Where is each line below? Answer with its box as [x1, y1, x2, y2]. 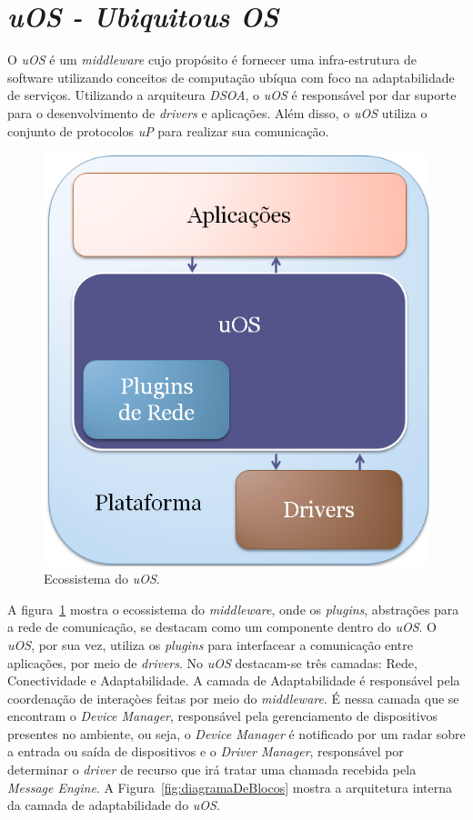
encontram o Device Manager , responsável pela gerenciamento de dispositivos [7, 706, 438, 725]
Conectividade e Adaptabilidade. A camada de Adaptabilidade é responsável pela [7, 671, 460, 690]
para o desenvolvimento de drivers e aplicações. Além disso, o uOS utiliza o [7, 103, 428, 122]
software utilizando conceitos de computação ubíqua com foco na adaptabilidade [7, 67, 455, 86]
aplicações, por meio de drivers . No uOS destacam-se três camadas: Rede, [7, 653, 418, 672]
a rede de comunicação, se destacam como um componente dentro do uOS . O [7, 617, 437, 636]
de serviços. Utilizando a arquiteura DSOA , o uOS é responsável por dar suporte [7, 85, 457, 105]
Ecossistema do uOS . [44, 569, 160, 588]
